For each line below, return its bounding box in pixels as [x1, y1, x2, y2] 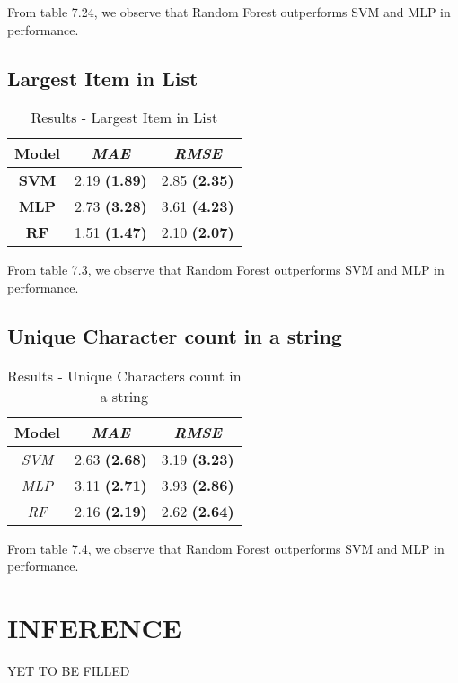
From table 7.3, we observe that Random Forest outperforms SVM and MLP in [7, 260, 445, 279]
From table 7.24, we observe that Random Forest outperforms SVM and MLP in [7, 3, 451, 21]
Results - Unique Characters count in [7, 364, 242, 386]
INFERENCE [7, 609, 181, 646]
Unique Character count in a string [7, 321, 342, 349]
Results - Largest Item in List [31, 107, 218, 128]
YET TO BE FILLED [7, 661, 130, 680]
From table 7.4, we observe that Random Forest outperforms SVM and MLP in [7, 539, 445, 557]
